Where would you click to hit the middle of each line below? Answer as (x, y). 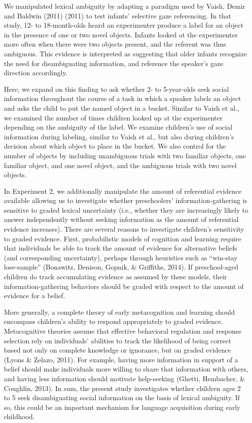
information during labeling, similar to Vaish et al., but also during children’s (119, 136)
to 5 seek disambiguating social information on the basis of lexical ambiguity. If (122, 398)
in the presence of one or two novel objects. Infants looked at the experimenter (121, 34)
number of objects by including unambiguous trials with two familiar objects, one (125, 155)
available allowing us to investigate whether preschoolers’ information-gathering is (126, 200)
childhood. (19, 416)
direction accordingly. (36, 73)
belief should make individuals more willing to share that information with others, (126, 369)
